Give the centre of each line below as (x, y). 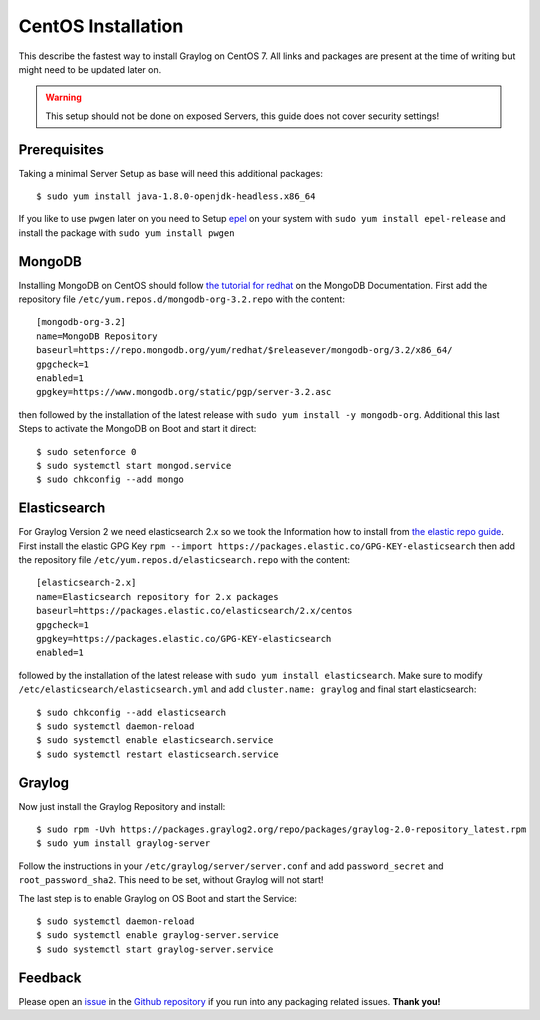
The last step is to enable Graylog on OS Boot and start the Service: (157, 898)
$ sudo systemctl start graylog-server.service (155, 949)
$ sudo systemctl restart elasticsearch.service (157, 754)
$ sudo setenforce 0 (86, 451)
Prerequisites (61, 149)
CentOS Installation (101, 26)
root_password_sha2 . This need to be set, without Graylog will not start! (171, 880)
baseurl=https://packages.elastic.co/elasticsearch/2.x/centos (194, 611)
